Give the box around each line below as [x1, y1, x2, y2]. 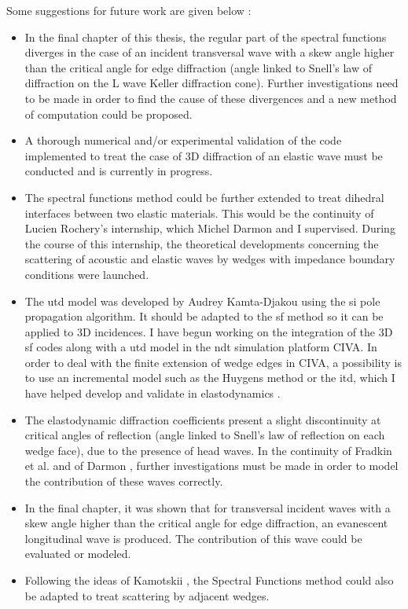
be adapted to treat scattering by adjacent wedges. [24, 587, 270, 603]
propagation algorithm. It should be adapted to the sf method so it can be [24, 308, 384, 325]
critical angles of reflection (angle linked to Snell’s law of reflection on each [24, 427, 385, 443]
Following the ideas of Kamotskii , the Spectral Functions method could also [24, 572, 394, 588]
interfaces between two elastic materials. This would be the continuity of [24, 204, 374, 221]
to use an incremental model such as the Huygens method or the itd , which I [24, 369, 395, 386]
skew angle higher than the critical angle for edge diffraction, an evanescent [24, 515, 388, 531]
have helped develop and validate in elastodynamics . [24, 385, 281, 402]
